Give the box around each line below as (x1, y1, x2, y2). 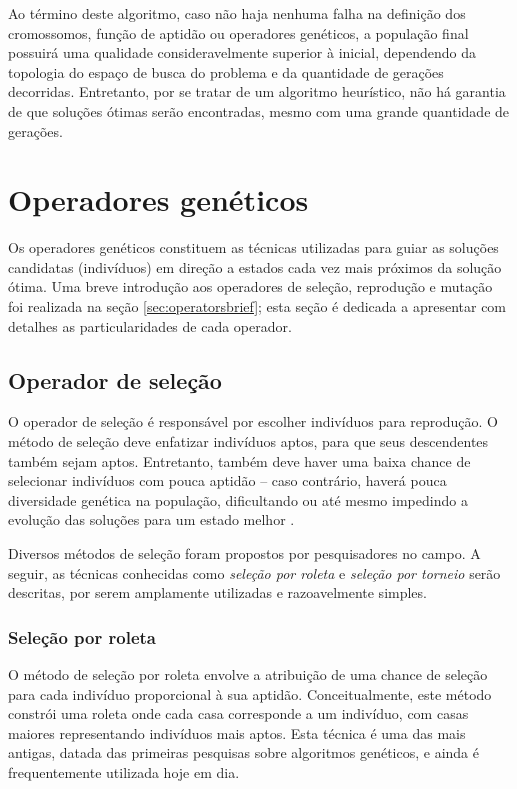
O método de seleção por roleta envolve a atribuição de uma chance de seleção (8, 664, 488, 685)
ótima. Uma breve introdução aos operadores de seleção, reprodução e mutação (8, 276, 493, 297)
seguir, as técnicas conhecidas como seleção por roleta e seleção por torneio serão (8, 562, 501, 583)
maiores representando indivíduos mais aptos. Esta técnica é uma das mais (8, 722, 466, 743)
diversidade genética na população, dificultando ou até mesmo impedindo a (8, 489, 468, 510)
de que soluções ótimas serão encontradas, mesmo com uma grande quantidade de (8, 100, 510, 121)
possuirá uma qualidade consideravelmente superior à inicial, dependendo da (8, 42, 476, 63)
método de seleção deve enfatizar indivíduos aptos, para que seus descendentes (8, 431, 489, 452)
